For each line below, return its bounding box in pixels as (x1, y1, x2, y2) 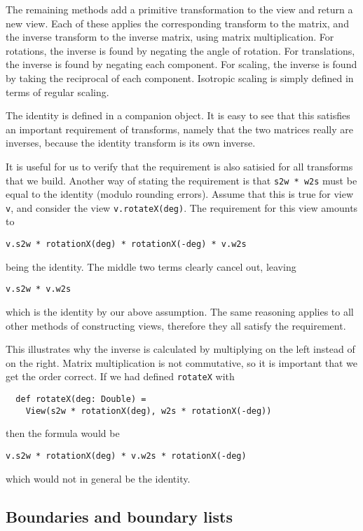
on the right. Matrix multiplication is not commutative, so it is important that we (6, 355, 358, 370)
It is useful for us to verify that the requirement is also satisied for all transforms (6, 159, 353, 173)
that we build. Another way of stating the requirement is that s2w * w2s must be (6, 173, 357, 187)
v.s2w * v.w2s (6, 284, 71, 295)
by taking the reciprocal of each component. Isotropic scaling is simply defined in (6, 70, 354, 85)
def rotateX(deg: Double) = (15, 394, 146, 404)
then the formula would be (6, 426, 120, 441)
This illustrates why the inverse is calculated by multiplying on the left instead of (6, 342, 355, 356)
